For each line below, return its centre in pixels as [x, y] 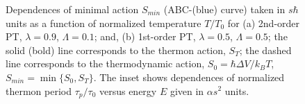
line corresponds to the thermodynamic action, [105, 63]
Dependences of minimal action [72, 9]
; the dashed [265, 50]
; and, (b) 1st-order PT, [145, 36]
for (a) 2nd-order [264, 23]
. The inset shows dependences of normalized [189, 77]
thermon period [39, 90]
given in [187, 90]
